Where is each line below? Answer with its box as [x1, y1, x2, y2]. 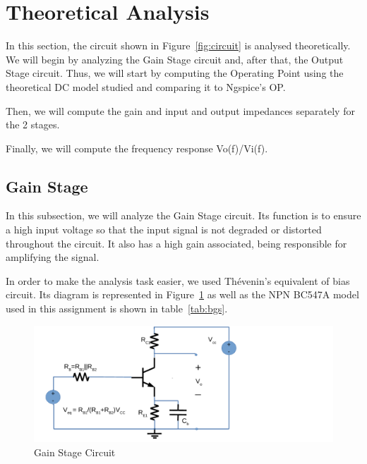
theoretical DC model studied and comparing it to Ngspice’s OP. [6, 79, 286, 94]
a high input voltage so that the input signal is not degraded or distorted [6, 222, 322, 237]
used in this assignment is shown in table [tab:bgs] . [6, 301, 228, 316]
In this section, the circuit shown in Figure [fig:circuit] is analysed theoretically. [6, 38, 351, 53]
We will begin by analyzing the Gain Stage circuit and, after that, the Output [6, 51, 344, 66]
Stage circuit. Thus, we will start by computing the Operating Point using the [6, 66, 344, 80]
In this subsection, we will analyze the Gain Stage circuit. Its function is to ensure [6, 208, 361, 223]
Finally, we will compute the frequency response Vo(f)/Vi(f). [6, 140, 268, 155]
